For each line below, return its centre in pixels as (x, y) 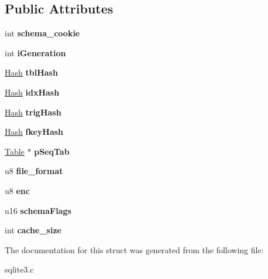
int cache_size (33, 230)
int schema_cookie (42, 33)
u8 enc (17, 190)
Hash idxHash (32, 92)
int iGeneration (35, 52)
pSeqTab (52, 151)
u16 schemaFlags (38, 210)
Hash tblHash (31, 72)
